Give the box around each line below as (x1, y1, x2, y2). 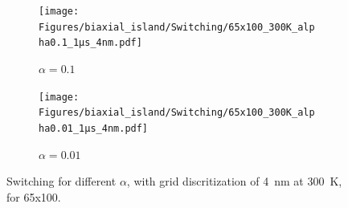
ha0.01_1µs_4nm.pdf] (39, 122, 149, 134)
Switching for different (6, 173, 117, 190)
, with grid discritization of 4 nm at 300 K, (126, 173, 342, 190)
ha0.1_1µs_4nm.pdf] (39, 37, 142, 49)
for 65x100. (6, 188, 61, 205)
